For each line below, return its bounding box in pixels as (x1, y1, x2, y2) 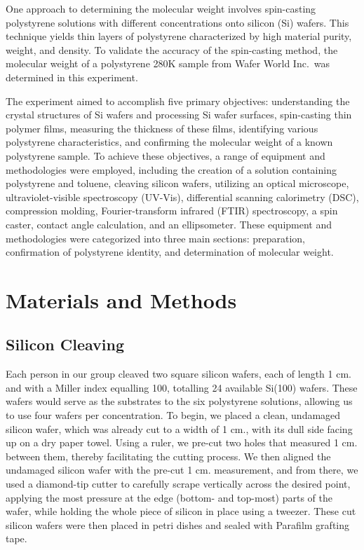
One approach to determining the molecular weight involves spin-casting (6, 1, 316, 15)
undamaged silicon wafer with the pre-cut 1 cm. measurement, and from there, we (6, 462, 358, 477)
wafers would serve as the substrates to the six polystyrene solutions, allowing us (6, 394, 353, 408)
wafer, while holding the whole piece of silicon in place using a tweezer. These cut (6, 504, 356, 518)
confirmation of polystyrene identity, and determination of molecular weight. (6, 245, 334, 259)
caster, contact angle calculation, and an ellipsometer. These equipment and (6, 216, 332, 231)
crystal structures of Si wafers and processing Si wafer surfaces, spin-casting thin (6, 107, 352, 122)
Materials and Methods (6, 285, 237, 314)
